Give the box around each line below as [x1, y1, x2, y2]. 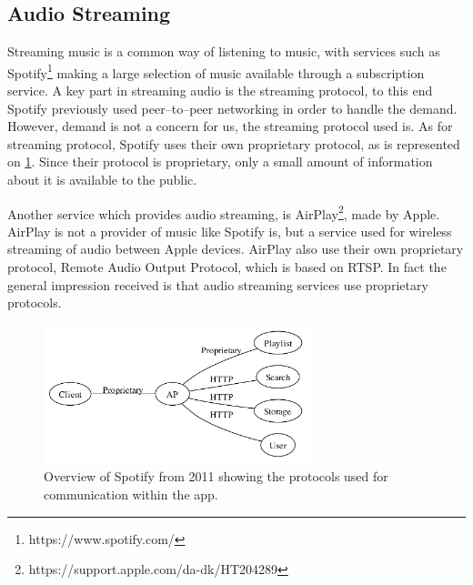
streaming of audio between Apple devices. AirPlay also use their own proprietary [7, 239, 464, 258]
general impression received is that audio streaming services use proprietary [7, 275, 428, 294]
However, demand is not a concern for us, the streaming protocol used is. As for [7, 116, 453, 136]
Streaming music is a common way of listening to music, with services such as [7, 42, 440, 61]
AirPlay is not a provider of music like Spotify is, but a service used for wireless [7, 221, 452, 240]
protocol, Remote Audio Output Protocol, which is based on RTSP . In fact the [7, 257, 447, 277]
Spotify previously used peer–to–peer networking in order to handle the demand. [7, 98, 458, 117]
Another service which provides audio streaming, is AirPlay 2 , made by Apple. [7, 201, 440, 223]
